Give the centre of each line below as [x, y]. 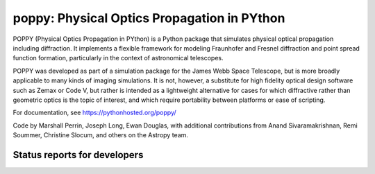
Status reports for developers [78, 155]
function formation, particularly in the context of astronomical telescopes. [118, 58]
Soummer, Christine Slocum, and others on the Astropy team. [101, 135]
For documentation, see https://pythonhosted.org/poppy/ [94, 113]
